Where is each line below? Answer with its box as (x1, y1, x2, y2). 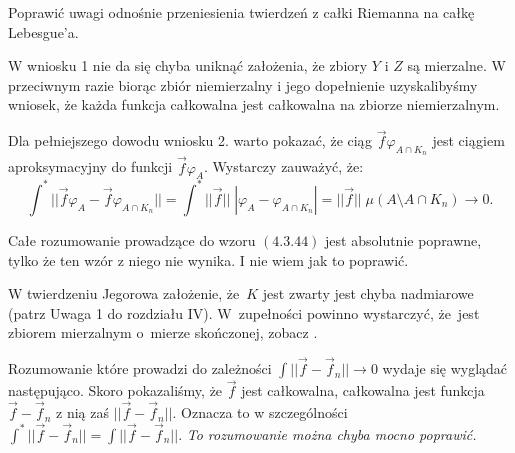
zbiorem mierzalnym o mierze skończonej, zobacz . (8, 322, 318, 343)
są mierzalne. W (407, 55, 506, 76)
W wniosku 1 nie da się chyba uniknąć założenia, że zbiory (8, 55, 368, 76)
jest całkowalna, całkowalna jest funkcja (241, 380, 485, 401)
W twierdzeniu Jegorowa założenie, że (8, 283, 240, 304)
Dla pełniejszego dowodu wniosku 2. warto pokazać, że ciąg (8, 130, 373, 151)
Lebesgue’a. (8, 21, 79, 42)
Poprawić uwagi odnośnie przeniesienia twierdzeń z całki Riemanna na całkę (8, 2, 475, 22)
